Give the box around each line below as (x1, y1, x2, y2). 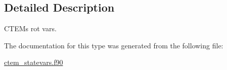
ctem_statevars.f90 (4, 57, 63, 67)
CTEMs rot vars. (4, 23, 57, 34)
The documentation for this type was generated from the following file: (4, 40, 223, 50)
